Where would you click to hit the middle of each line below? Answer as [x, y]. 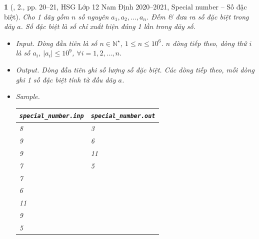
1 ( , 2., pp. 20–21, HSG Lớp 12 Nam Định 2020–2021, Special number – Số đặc [125, 6]
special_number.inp [51, 116]
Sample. [28, 96]
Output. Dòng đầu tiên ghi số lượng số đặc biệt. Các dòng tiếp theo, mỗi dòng [135, 69]
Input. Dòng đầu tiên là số [56, 43]
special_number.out [123, 116]
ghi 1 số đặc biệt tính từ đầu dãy [66, 79]
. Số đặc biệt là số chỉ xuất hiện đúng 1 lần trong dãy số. [108, 26]
